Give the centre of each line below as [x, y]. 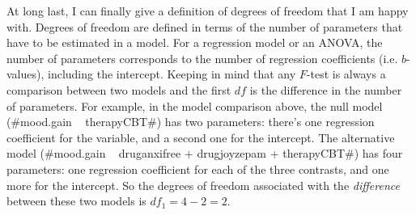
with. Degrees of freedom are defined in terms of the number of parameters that [205, 26]
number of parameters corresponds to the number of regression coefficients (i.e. [202, 58]
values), [25, 74]
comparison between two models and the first [119, 89]
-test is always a [346, 74]
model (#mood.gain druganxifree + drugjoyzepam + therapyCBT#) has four [205, 153]
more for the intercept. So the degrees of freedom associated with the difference [203, 185]
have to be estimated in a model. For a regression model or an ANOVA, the [195, 42]
